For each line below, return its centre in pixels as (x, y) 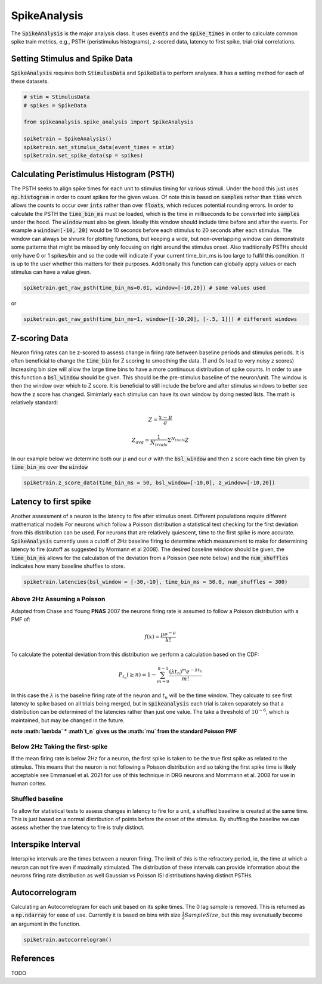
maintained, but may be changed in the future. (68, 720)
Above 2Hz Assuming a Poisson (58, 599)
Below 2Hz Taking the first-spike (59, 747)
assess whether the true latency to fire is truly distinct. (78, 827)
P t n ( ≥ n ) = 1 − (137, 675)
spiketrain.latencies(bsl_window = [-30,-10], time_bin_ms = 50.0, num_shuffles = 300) (156, 582)
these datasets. (30, 81)
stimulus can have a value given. (51, 272)
